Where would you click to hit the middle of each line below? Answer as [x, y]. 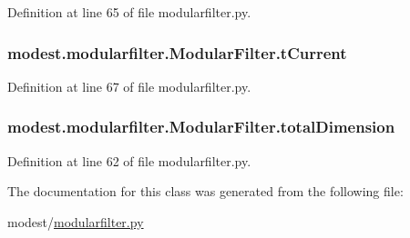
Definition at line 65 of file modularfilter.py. [129, 12]
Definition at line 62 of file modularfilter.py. [129, 160]
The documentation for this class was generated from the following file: [205, 191]
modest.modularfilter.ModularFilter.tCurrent [177, 52]
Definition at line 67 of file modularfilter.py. [129, 86]
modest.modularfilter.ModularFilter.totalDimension [201, 127]
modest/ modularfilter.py [76, 221]
